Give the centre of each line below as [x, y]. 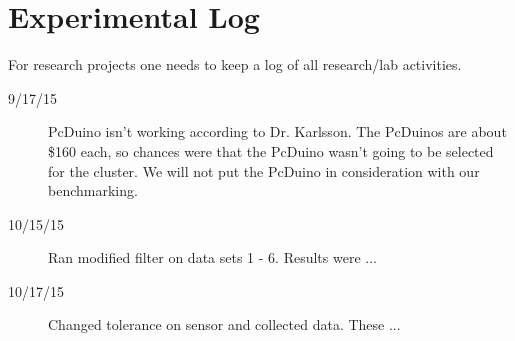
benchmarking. [93, 190]
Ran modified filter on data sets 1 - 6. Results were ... [212, 257]
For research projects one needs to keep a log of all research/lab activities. [235, 64]
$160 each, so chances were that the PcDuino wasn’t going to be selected [271, 150]
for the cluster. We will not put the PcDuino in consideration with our [264, 170]
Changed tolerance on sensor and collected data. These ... [224, 324]
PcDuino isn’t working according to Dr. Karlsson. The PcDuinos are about [277, 131]
